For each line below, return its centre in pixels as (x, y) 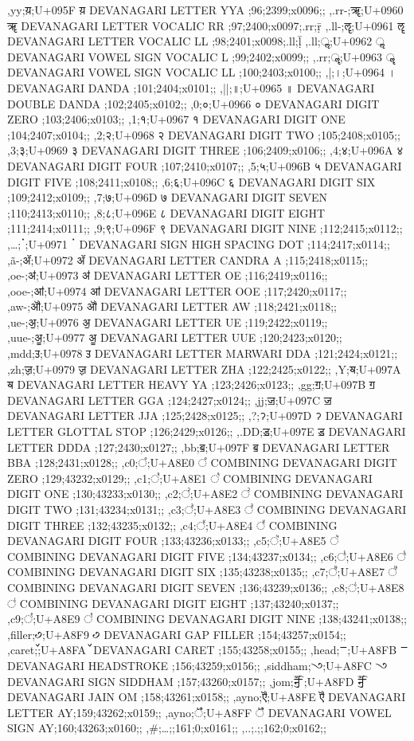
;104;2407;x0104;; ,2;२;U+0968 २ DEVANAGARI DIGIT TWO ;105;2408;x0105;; (204, 134)
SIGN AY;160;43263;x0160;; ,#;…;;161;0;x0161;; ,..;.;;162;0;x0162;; (167, 728)
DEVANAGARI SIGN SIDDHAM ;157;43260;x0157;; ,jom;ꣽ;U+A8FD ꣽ (187, 681)
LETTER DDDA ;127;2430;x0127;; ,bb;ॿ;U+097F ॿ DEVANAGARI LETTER (199, 447)
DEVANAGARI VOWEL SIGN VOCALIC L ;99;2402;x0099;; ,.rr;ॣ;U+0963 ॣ (201, 56)
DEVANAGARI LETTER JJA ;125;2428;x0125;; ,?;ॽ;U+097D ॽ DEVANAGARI (205, 416)
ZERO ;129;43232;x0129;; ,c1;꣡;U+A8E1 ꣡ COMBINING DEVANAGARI (190, 478)
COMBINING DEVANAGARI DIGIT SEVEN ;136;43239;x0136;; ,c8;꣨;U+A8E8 (206, 587)
